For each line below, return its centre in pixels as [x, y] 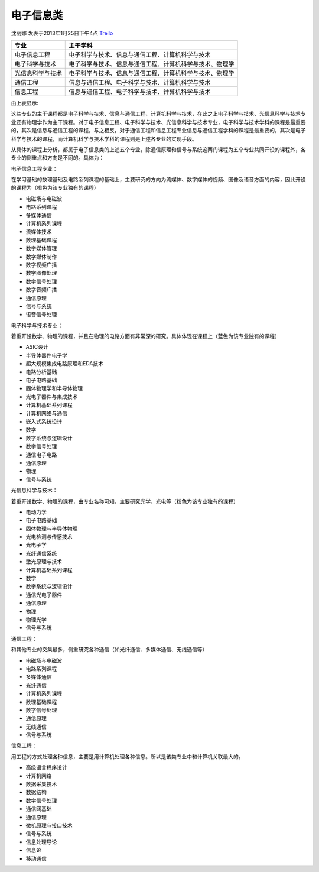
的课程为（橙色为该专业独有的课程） [55, 188]
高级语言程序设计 [46, 767]
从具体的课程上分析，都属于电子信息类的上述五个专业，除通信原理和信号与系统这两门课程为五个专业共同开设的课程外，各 [158, 149]
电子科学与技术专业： [37, 325]
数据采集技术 [41, 784]
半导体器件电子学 [46, 355]
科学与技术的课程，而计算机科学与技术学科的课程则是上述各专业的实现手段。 [104, 138]
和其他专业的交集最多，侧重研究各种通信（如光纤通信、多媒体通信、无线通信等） [109, 650]
